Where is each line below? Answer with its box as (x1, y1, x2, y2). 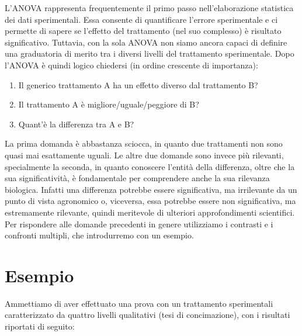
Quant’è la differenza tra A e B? (18, 117, 134, 130)
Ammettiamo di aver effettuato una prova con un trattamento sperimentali (5, 297, 273, 309)
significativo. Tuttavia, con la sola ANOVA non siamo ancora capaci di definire (5, 36, 287, 48)
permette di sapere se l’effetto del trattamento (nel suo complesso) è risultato (5, 25, 282, 37)
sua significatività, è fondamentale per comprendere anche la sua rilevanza (5, 172, 270, 184)
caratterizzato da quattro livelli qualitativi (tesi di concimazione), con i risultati (5, 309, 290, 321)
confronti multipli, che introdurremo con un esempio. (5, 229, 194, 241)
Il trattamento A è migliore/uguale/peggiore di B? (18, 98, 199, 110)
